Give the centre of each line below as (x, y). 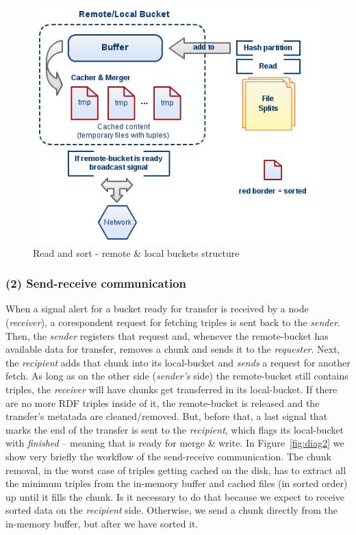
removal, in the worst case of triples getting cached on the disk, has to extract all (176, 470)
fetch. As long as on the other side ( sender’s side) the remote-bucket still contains (177, 376)
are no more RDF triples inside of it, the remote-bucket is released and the (163, 402)
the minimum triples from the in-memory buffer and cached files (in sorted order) (177, 483)
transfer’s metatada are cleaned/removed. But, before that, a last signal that (167, 416)
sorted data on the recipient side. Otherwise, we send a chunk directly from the (171, 510)
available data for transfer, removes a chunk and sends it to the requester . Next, (173, 349)
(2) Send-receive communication (96, 283)
